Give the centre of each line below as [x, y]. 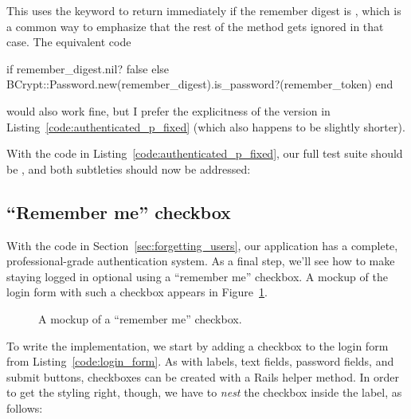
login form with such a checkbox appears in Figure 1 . [137, 292]
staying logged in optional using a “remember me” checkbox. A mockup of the [197, 276]
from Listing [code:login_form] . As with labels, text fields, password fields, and [200, 361]
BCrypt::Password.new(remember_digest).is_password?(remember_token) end [200, 84]
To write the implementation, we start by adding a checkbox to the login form [198, 345]
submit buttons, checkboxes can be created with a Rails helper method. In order [203, 376]
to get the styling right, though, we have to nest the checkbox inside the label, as [204, 392]
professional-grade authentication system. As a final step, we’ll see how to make [201, 261]
